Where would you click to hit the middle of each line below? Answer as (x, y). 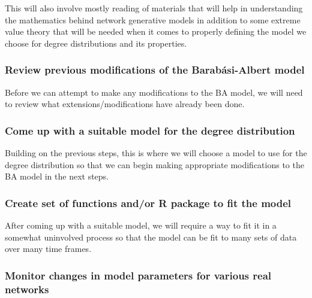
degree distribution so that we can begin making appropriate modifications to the (154, 164)
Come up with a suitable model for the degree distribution (150, 130)
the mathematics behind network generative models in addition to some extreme (153, 19)
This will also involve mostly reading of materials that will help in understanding (154, 8)
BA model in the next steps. (57, 176)
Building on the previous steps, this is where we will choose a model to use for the (156, 153)
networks (27, 289)
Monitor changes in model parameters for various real (138, 275)
